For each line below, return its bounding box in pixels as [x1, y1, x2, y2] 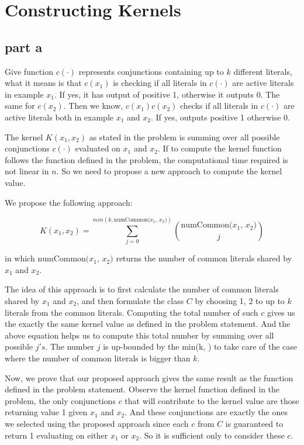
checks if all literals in [180, 99, 258, 112]
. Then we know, [63, 99, 123, 112]
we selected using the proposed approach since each [5, 417, 189, 429]
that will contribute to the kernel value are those [125, 394, 299, 406]
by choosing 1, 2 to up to [195, 295, 285, 307]
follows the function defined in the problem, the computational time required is [5, 153, 288, 165]
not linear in [5, 165, 49, 177]
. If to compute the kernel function [157, 142, 282, 154]
